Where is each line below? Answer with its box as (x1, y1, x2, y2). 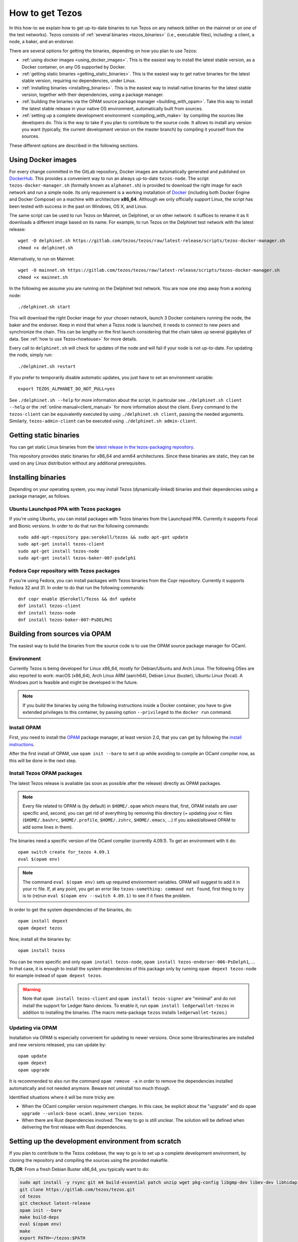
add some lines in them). (22, 824, 73, 830)
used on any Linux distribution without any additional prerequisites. (9, 460, 147, 466)
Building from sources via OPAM (9, 630, 112, 638)
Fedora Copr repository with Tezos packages (9, 567, 120, 574)
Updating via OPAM (9, 1024, 57, 1031)
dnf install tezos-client (18, 603, 81, 609)
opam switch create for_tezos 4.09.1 (18, 850, 110, 855)
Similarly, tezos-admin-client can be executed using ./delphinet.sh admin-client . (9, 418, 197, 424)
